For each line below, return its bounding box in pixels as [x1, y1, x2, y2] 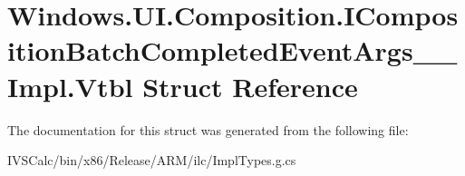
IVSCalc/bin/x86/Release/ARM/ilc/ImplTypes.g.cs [7, 151, 296, 170]
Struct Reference [142, 67, 358, 104]
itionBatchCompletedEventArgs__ [7, 32, 458, 69]
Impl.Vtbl [7, 67, 133, 104]
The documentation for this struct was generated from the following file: [7, 120, 409, 139]
